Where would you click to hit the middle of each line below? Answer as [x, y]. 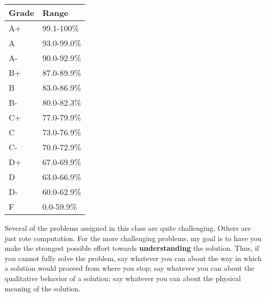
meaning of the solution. [43, 288]
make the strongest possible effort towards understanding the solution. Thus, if [132, 248]
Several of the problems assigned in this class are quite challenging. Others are [128, 228]
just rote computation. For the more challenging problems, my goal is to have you [133, 238]
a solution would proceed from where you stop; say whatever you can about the [130, 268]
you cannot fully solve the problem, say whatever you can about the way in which [133, 258]
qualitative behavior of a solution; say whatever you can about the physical [123, 278]
